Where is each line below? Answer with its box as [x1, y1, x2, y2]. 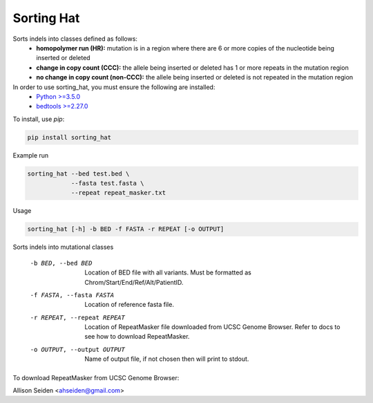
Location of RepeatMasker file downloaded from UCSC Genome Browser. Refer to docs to [84, 323, 341, 331]
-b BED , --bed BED [30, 259, 93, 267]
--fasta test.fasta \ [70, 180, 144, 187]
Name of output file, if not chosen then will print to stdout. [84, 355, 249, 363]
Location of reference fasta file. [84, 301, 174, 309]
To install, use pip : [12, 115, 65, 123]
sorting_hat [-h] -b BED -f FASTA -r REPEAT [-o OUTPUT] [27, 225, 224, 233]
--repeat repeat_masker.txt [70, 189, 166, 197]
